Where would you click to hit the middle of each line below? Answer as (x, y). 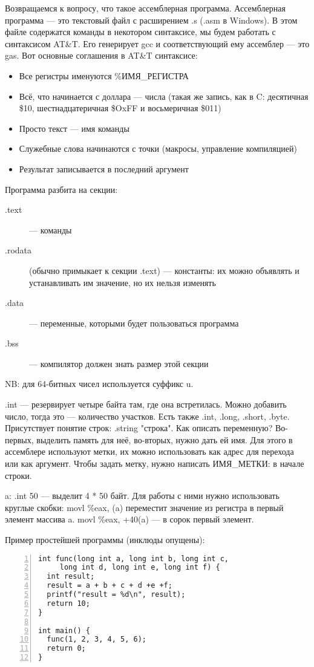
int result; (71, 577)
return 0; (66, 649)
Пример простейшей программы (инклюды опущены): (105, 539)
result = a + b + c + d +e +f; (110, 586)
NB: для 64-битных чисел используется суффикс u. (99, 384)
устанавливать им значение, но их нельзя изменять (123, 282)
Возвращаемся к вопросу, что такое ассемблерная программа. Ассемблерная (145, 8)
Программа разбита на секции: (61, 189)
